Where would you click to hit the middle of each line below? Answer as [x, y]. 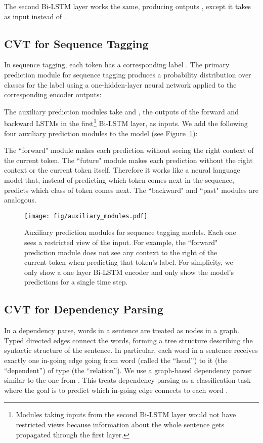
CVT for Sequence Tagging [76, 43]
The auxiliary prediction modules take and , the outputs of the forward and [121, 111]
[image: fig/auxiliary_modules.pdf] [86, 216]
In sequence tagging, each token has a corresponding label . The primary [117, 65]
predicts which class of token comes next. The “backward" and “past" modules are [131, 190]
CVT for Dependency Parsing [84, 309]
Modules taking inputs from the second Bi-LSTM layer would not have [126, 414]
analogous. [20, 200]
